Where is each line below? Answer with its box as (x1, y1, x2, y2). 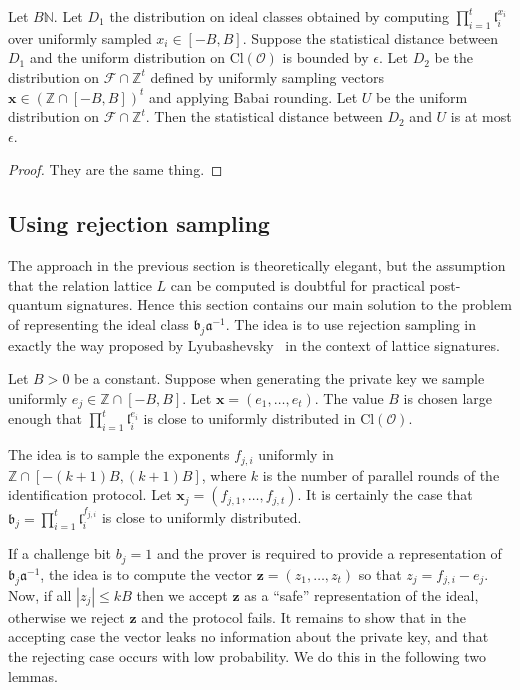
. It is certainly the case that (297, 484, 473, 505)
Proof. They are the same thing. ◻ (8, 159, 223, 180)
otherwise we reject (8, 606, 125, 627)
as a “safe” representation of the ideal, (244, 584, 479, 605)
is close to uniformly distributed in (143, 408, 356, 429)
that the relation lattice (8, 274, 152, 295)
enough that (8, 408, 82, 429)
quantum (8, 294, 63, 315)
